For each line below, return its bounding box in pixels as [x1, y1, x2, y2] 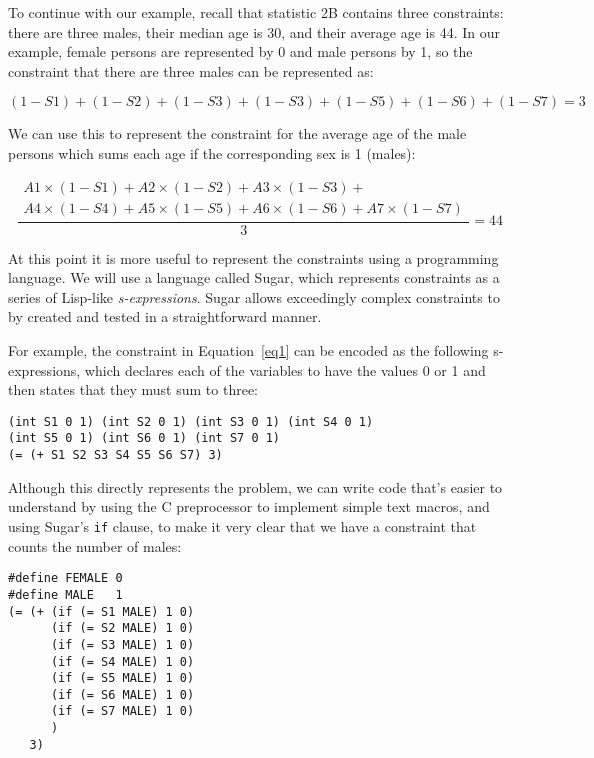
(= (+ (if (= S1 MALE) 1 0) [8, 604, 195, 619]
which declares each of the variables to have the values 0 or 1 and [84, 359, 486, 380]
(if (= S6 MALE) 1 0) [50, 687, 195, 702]
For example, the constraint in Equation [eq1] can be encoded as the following [8, 340, 489, 361]
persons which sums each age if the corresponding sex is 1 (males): [8, 142, 416, 163]
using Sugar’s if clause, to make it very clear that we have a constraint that [8, 515, 477, 536]
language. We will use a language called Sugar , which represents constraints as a [8, 267, 500, 288]
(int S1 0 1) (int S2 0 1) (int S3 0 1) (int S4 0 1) [8, 414, 374, 429]
